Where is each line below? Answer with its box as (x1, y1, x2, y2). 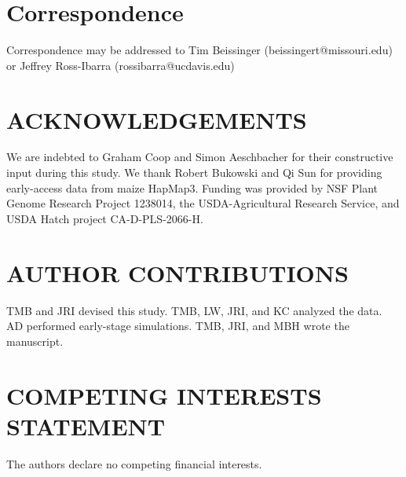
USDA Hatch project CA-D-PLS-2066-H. (6, 210, 203, 226)
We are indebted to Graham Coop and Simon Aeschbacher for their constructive (6, 149, 393, 165)
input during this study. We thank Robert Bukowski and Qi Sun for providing (6, 164, 382, 181)
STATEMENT (6, 409, 166, 442)
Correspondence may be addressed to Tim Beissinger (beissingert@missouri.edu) (6, 42, 393, 58)
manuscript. (6, 332, 64, 349)
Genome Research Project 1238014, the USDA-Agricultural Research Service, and (6, 195, 400, 211)
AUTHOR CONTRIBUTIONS (6, 256, 349, 288)
